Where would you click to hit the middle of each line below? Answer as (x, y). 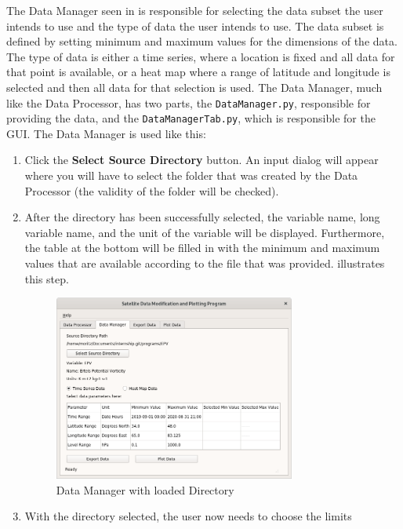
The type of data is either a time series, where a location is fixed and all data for (201, 56)
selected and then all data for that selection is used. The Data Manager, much (194, 87)
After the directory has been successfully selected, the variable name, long (202, 217)
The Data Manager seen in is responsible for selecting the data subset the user (195, 10)
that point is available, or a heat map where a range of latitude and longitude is (198, 72)
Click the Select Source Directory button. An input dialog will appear (201, 160)
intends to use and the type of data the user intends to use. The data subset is (195, 26)
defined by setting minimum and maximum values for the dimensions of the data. (202, 41)
